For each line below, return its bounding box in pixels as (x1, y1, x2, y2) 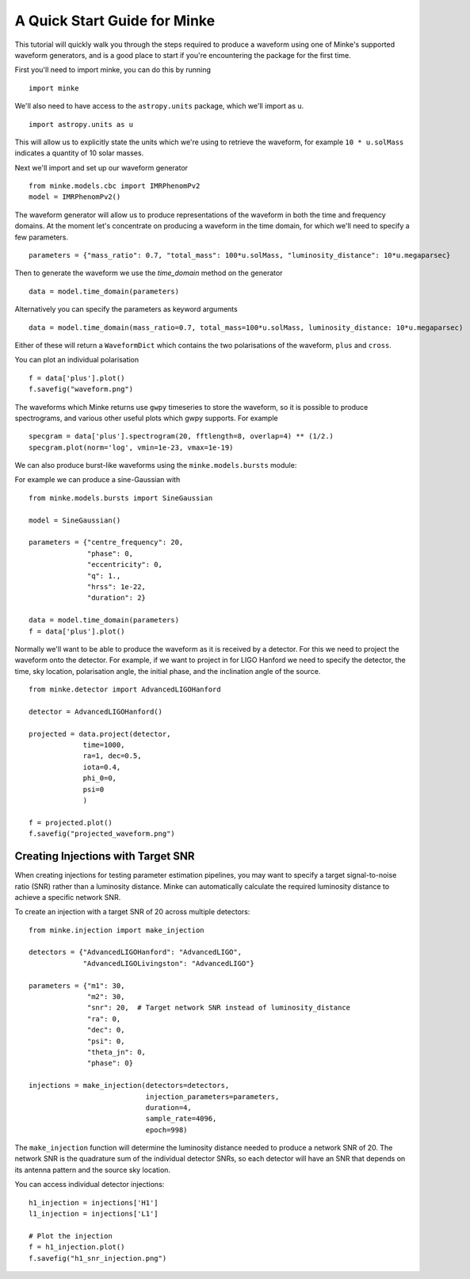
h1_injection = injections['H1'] (29, 1198, 159, 1207)
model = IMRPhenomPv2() (29, 193, 121, 201)
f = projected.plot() (29, 818, 113, 827)
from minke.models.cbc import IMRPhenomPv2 (29, 182, 201, 190)
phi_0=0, (82, 774, 117, 783)
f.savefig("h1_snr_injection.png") (29, 1254, 167, 1262)
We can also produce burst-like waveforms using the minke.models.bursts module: (14, 461, 297, 470)
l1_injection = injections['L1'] (29, 1209, 159, 1219)
